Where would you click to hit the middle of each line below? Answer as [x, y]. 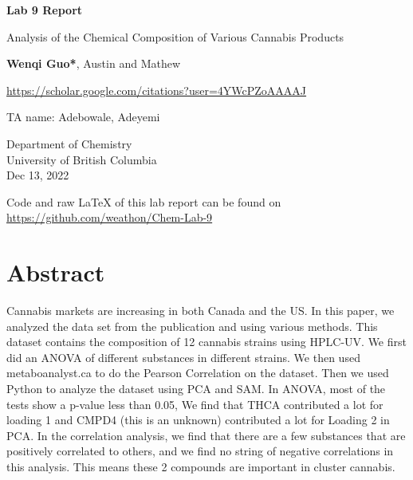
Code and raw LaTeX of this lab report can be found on [144, 201]
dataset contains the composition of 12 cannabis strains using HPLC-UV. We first [206, 342]
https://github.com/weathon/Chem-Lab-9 [110, 217]
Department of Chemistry [69, 143]
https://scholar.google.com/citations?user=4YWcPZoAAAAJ [157, 90]
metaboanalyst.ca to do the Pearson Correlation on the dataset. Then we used [198, 373]
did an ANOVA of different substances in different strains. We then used [183, 357]
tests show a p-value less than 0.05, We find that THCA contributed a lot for [195, 404]
